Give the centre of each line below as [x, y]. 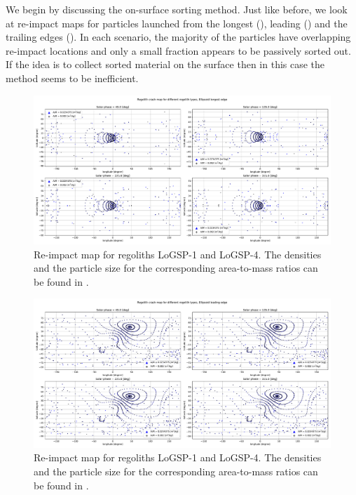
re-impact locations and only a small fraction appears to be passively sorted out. [178, 50]
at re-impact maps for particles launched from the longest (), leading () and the [177, 23]
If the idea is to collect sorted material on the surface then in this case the [165, 64]
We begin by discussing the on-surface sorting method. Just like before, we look [177, 9]
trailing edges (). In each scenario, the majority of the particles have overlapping [178, 37]
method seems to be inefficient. [72, 78]
